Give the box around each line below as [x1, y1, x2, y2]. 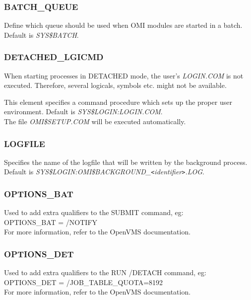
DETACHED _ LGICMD [4, 51, 104, 63]
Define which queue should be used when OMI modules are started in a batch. [4, 20, 243, 30]
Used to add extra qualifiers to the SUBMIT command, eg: [4, 207, 184, 218]
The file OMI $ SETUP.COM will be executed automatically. [4, 116, 186, 126]
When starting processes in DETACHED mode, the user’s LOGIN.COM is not [4, 70, 244, 80]
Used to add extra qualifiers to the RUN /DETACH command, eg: [4, 267, 206, 278]
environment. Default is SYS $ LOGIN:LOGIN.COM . [4, 106, 163, 117]
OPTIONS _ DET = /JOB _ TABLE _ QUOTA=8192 [4, 277, 163, 287]
